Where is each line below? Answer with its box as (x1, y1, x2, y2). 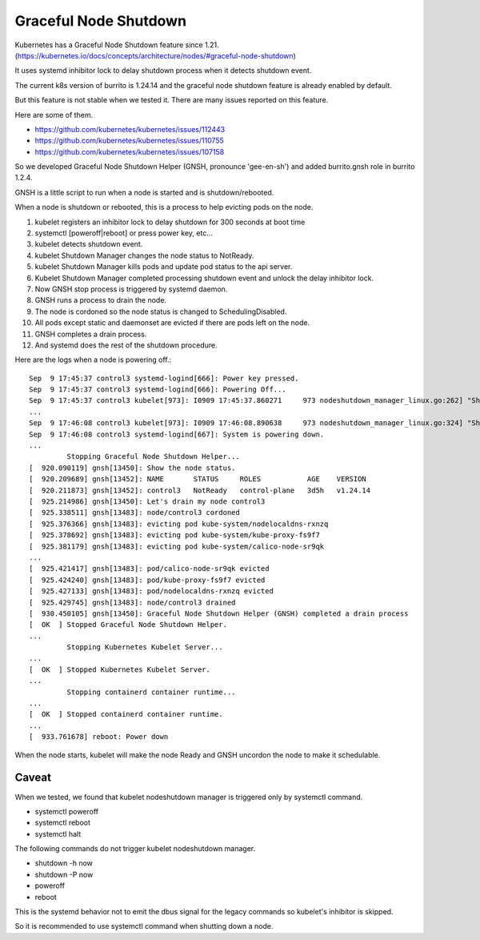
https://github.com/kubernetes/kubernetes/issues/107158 (34, 147, 225, 156)
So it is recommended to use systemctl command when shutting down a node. (14, 922, 274, 931)
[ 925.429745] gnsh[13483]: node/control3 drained (29, 597, 236, 607)
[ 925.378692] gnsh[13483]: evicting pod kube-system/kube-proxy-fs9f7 (29, 531, 320, 540)
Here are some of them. (14, 110, 94, 119)
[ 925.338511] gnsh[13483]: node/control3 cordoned (29, 508, 240, 517)
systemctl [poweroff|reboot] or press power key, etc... (34, 228, 214, 238)
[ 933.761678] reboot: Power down (29, 733, 169, 741)
